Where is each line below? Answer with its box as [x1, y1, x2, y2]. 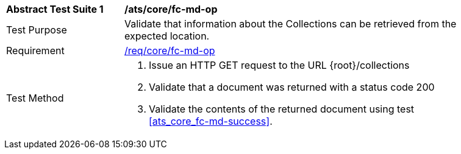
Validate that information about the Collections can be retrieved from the [124, 18, 457, 30]
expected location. [124, 30, 210, 42]
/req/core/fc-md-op [124, 44, 215, 57]
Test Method [6, 92, 64, 104]
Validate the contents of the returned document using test [149, 103, 415, 115]
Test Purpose [6, 24, 67, 36]
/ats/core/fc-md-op [124, 3, 218, 15]
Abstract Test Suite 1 [6, 3, 104, 15]
